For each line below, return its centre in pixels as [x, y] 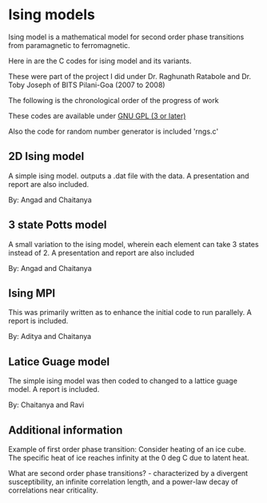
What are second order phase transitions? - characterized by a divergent [128, 473]
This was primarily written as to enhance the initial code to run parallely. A [130, 313]
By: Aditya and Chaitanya [50, 337]
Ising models [52, 15]
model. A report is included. [54, 389]
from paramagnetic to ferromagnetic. [69, 45]
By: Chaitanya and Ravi [46, 405]
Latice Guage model [59, 361]
